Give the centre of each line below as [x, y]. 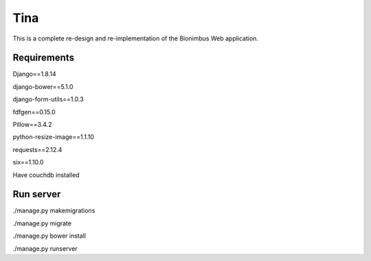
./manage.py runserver [45, 248]
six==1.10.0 [28, 162]
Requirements [44, 58]
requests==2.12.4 [37, 149]
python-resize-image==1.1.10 [53, 137]
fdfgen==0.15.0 [34, 112]
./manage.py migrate [42, 223]
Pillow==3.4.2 [32, 125]
